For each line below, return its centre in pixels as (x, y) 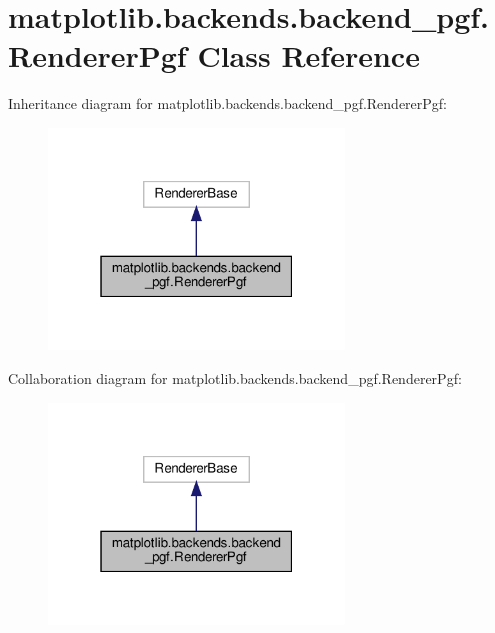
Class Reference (308, 55)
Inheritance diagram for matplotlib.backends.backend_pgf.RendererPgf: (228, 103)
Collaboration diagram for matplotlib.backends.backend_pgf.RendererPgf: (235, 378)
